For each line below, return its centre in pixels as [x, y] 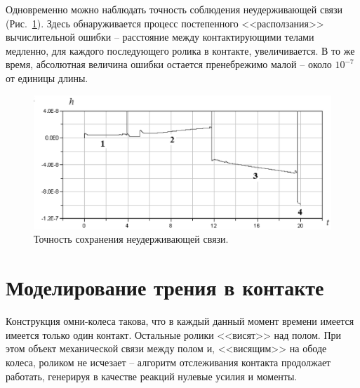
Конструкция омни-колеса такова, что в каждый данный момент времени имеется [180, 321]
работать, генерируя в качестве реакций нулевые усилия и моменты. [152, 376]
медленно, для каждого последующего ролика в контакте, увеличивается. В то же [180, 50]
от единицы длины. [47, 78]
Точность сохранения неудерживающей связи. [131, 239]
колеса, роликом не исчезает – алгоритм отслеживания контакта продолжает [168, 362]
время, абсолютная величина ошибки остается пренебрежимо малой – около [169, 64]
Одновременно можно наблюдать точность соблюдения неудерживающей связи [174, 9]
